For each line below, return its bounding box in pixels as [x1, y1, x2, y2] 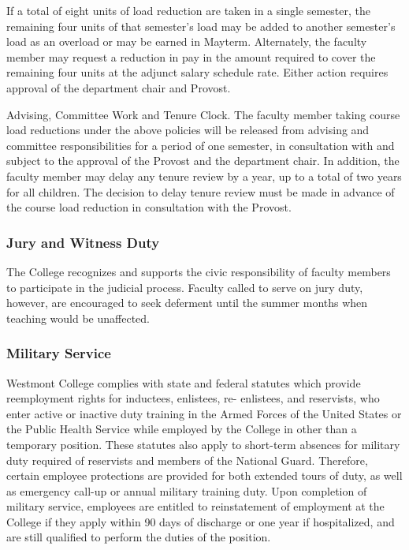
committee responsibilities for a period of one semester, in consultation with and [6, 137, 395, 153]
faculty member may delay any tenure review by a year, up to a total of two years [6, 167, 402, 184]
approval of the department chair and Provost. [6, 79, 231, 95]
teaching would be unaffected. [6, 309, 150, 326]
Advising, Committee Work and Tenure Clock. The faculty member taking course [6, 106, 400, 122]
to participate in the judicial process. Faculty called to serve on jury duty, [6, 279, 363, 295]
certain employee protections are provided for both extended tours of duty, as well [6, 467, 403, 484]
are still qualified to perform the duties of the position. [6, 529, 271, 545]
